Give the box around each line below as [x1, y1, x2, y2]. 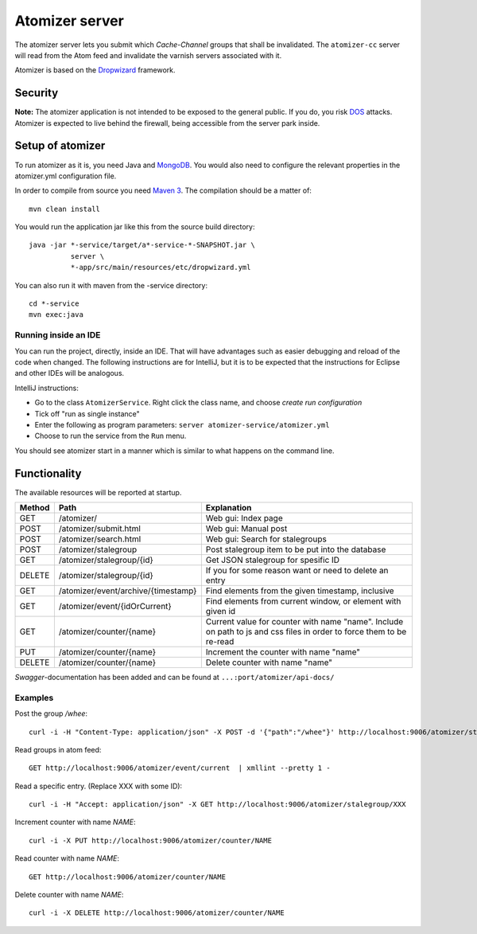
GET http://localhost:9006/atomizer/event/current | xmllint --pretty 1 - [29, 764, 331, 772]
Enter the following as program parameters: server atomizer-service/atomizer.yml [34, 420, 330, 429]
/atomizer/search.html [58, 533, 142, 545]
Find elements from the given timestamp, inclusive [205, 585, 394, 596]
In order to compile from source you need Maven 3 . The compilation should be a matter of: [14, 186, 312, 195]
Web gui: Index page [205, 513, 283, 523]
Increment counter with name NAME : [14, 817, 136, 827]
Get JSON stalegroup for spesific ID [205, 554, 340, 565]
